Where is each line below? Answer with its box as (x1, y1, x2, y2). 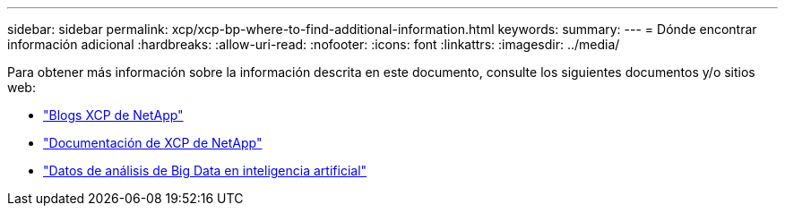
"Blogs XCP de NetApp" (43, 107, 184, 123)
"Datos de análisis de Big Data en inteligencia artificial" (43, 163, 367, 178)
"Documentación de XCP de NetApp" (43, 135, 263, 150)
